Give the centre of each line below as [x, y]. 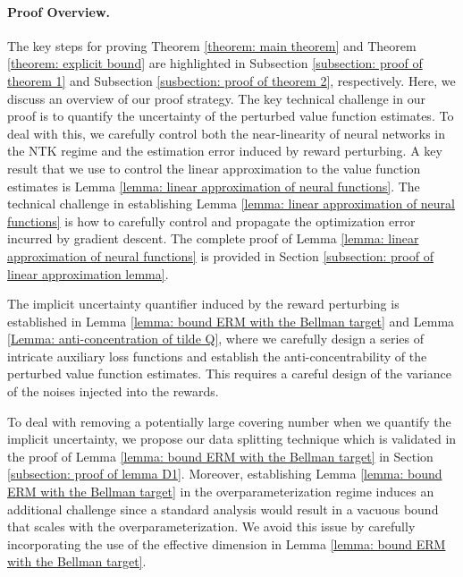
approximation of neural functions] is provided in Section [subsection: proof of [220, 255]
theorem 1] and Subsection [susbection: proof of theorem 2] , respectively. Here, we [231, 80]
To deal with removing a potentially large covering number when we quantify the [229, 421]
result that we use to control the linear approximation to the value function [214, 168]
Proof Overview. [59, 11]
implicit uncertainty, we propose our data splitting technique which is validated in [232, 439]
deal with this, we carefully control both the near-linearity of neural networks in [227, 133]
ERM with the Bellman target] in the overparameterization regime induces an [221, 492]
